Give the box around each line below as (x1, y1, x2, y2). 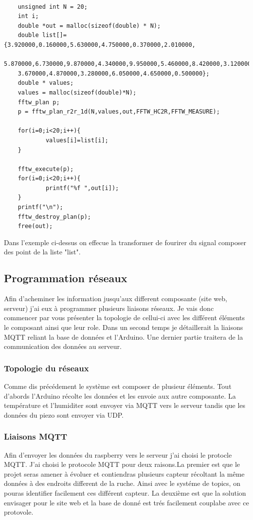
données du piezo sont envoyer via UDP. (4, 409, 124, 420)
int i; (18, 13, 39, 20)
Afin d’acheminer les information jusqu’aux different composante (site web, (4, 293, 227, 304)
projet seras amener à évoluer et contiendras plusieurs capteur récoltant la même (4, 468, 245, 479)
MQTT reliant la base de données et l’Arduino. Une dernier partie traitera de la (4, 331, 243, 342)
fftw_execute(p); (18, 165, 74, 173)
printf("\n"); (18, 204, 63, 211)
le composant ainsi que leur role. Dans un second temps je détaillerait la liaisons (4, 322, 243, 332)
